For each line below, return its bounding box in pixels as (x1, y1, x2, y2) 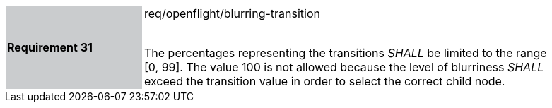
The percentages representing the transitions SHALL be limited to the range (144, 46, 547, 60)
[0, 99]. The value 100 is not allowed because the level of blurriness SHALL (144, 60, 544, 74)
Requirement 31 (7, 40, 93, 54)
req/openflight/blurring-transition (144, 6, 321, 20)
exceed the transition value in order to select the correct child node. (144, 74, 505, 88)
